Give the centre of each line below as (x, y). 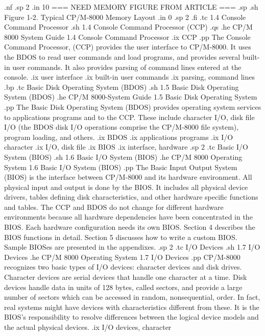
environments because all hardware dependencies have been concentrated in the (128, 217)
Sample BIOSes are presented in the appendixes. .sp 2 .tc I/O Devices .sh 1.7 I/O (132, 247)
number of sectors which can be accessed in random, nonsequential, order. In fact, (132, 297)
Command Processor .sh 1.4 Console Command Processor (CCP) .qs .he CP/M (128, 27)
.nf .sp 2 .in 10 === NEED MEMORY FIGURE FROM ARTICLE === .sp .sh (131, 7)
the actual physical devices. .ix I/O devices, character (88, 327)
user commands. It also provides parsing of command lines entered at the (127, 67)
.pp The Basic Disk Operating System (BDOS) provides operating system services (133, 106)
